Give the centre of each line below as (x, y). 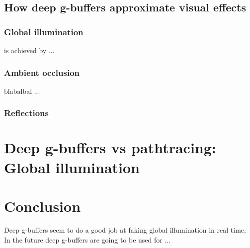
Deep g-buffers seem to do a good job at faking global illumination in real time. (125, 229)
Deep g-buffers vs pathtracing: (110, 148)
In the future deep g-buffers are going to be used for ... (87, 239)
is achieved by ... (29, 50)
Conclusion (42, 206)
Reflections (26, 113)
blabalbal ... (22, 91)
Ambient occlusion (42, 72)
